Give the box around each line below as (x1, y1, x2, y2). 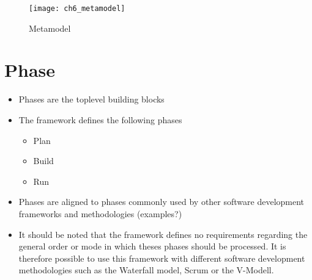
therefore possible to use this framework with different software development (18, 251, 305, 264)
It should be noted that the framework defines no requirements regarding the (18, 228, 308, 240)
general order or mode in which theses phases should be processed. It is (18, 240, 286, 253)
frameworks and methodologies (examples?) (18, 207, 182, 220)
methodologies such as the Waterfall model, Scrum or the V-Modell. (18, 264, 274, 276)
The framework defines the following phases (18, 113, 182, 126)
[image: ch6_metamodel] (29, 4, 125, 13)
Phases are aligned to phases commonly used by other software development (18, 195, 305, 208)
